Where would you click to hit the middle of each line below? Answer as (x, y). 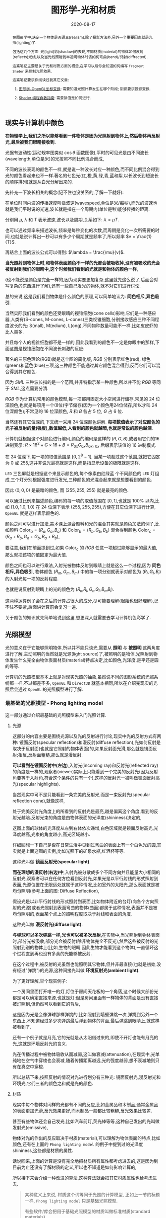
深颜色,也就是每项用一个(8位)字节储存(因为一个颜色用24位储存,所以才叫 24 (81, 405)
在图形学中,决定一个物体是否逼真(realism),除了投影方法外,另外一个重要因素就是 (81, 37)
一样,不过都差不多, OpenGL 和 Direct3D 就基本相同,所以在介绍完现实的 (83, 683)
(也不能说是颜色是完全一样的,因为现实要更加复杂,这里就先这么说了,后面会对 (82, 279)
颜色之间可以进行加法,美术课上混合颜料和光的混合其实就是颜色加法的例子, (80, 524)
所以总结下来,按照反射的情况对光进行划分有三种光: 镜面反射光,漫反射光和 (86, 1077)
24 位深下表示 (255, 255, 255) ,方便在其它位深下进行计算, (99, 507)
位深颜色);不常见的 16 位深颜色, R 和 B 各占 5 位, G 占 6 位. (64, 411)
